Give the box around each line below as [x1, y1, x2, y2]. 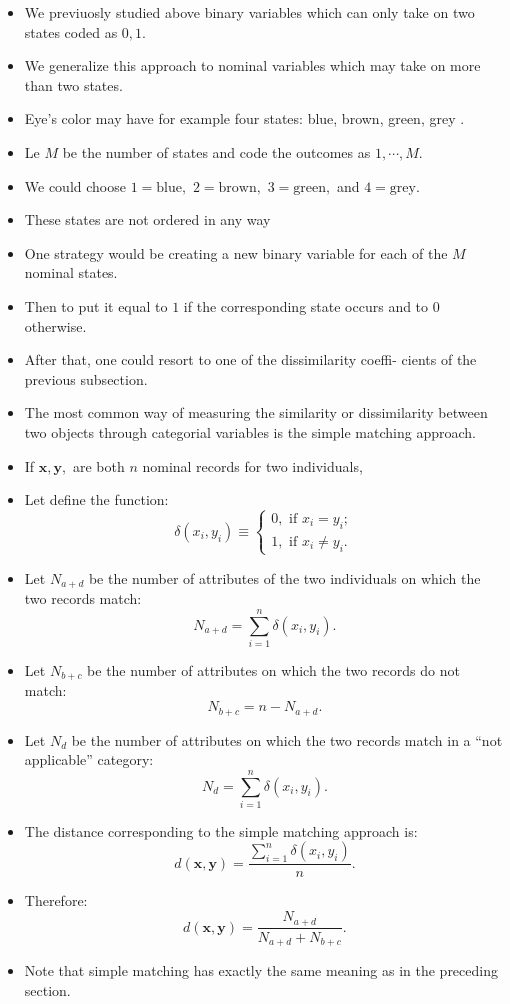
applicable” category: [24, 749, 154, 770]
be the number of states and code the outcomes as [62, 141, 371, 162]
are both [72, 455, 125, 476]
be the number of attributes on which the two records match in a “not [71, 729, 503, 750]
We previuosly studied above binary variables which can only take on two [24, 2, 475, 22]
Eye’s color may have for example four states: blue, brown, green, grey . [24, 108, 465, 129]
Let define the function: [24, 489, 169, 510]
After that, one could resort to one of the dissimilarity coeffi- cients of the [24, 349, 477, 370]
